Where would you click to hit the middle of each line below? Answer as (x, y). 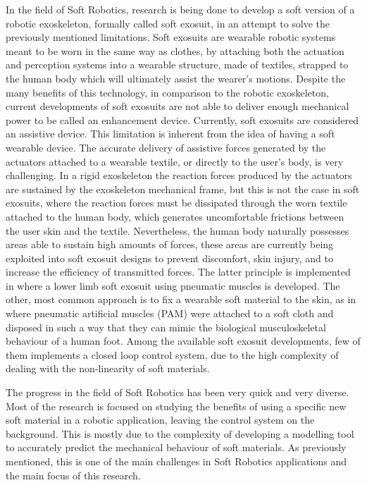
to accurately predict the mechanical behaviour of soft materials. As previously (176, 447)
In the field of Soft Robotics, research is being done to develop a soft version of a (180, 9)
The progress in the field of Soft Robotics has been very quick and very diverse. (178, 392)
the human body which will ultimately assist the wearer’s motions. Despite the (176, 78)
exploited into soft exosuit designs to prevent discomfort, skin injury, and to (169, 258)
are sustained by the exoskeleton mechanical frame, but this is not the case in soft (183, 189)
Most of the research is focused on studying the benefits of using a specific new (176, 406)
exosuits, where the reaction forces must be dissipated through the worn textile (176, 203)
